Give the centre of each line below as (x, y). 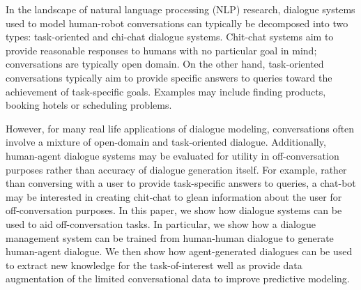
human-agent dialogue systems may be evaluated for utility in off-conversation (172, 155)
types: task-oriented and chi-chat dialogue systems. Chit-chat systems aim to (170, 37)
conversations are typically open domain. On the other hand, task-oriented (165, 64)
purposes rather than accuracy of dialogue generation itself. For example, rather (176, 169)
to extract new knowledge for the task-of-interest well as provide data (154, 265)
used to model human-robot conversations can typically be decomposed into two (177, 23)
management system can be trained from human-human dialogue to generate (170, 237)
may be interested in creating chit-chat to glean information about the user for (174, 196)
